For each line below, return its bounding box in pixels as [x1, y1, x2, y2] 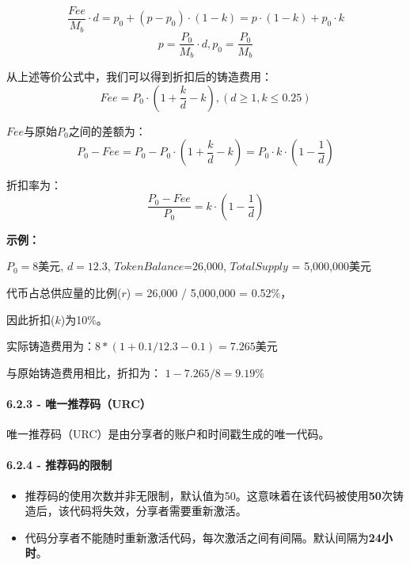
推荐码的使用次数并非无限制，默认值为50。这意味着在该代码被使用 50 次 [25, 487, 393, 503]
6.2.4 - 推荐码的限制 [6, 456, 112, 473]
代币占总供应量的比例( [6, 284, 122, 300]
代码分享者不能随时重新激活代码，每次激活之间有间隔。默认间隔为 [25, 529, 369, 545]
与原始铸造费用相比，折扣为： [6, 364, 161, 380]
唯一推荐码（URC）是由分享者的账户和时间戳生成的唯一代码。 [6, 426, 330, 442]
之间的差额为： [68, 122, 146, 139]
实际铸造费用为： [6, 338, 95, 354]
